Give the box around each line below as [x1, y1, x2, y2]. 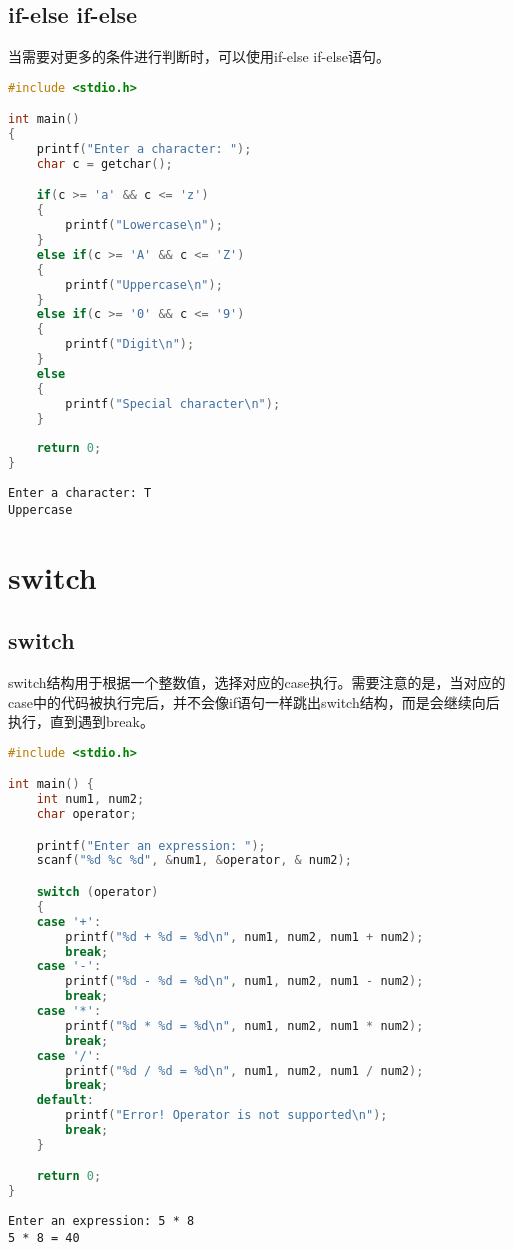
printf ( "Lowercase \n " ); [65, 218, 223, 233]
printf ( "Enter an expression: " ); [36, 838, 266, 853]
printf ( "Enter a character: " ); [36, 142, 252, 157]
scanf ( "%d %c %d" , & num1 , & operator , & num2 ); [36, 853, 352, 868]
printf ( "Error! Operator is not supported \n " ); [65, 1108, 388, 1123]
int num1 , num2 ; [36, 792, 145, 807]
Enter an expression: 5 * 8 [8, 1214, 195, 1229]
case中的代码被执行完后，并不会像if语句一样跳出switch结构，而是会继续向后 [8, 691, 500, 712]
